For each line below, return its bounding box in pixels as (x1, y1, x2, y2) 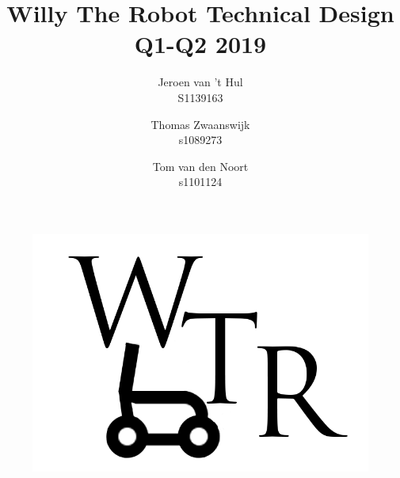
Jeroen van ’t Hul (158, 74, 243, 90)
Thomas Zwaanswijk (150, 116, 250, 132)
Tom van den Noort (152, 157, 249, 174)
